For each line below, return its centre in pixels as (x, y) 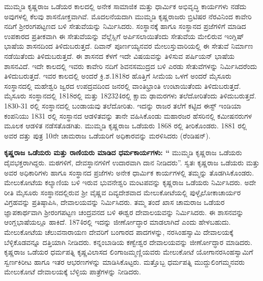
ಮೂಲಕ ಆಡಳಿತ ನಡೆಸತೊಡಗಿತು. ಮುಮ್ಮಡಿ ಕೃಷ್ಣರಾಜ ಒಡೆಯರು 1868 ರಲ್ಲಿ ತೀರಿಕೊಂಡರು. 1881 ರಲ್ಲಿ (126, 126)
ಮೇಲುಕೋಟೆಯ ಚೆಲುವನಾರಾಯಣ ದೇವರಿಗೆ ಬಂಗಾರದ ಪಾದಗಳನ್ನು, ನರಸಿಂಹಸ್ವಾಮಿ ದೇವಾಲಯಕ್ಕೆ (119, 232)
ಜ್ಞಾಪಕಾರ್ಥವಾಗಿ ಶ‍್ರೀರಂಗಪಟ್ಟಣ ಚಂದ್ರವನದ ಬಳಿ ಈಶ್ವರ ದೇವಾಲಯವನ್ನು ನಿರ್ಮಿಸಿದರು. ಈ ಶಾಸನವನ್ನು (124, 212)
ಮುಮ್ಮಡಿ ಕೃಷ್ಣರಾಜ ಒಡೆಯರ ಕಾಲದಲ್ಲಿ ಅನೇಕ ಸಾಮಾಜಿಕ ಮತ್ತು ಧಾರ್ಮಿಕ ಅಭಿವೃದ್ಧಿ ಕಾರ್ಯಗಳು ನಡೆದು (125, 6)
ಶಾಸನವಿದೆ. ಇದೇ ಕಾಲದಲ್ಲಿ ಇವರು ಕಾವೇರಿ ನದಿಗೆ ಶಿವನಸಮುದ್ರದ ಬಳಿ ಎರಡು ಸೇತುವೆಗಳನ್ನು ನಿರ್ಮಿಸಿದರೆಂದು (131, 66)
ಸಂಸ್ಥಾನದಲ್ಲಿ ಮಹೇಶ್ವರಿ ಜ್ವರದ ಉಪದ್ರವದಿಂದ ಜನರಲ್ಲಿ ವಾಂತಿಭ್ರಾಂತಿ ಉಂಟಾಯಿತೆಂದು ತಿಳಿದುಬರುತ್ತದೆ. (123, 85)
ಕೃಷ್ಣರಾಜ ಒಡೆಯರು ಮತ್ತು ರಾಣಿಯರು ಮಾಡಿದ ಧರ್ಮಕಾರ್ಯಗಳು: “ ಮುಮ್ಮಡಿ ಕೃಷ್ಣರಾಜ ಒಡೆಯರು (123, 152)
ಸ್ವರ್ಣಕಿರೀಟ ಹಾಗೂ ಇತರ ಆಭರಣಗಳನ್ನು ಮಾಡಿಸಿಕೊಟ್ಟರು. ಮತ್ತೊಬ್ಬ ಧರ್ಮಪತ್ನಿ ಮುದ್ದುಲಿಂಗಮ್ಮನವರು (125, 261)
